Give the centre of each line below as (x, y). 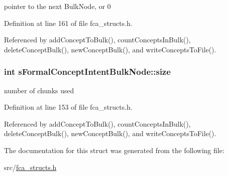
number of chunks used (39, 90)
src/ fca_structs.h (30, 167)
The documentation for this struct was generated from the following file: (114, 150)
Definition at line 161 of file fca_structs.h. (68, 23)
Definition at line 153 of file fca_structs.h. (68, 107)
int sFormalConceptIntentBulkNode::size (87, 72)
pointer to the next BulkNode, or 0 (57, 6)
